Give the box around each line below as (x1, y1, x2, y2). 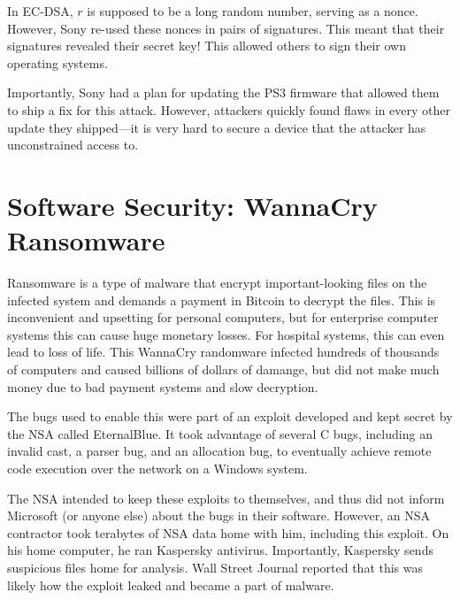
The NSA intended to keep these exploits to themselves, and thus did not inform (7, 488, 445, 507)
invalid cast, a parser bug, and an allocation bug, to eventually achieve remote (7, 442, 432, 460)
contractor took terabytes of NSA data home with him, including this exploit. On (7, 523, 449, 542)
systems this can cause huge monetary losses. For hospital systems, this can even (7, 325, 445, 343)
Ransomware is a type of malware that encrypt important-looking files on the (7, 273, 427, 292)
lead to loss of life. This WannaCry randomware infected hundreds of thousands (7, 342, 440, 361)
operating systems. (7, 53, 108, 72)
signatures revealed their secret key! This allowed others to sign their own (7, 36, 406, 55)
